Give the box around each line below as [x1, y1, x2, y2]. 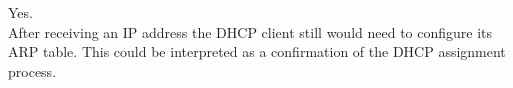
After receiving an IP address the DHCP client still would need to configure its [8, 21, 493, 42]
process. [8, 60, 57, 81]
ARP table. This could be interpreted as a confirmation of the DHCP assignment [8, 41, 506, 62]
